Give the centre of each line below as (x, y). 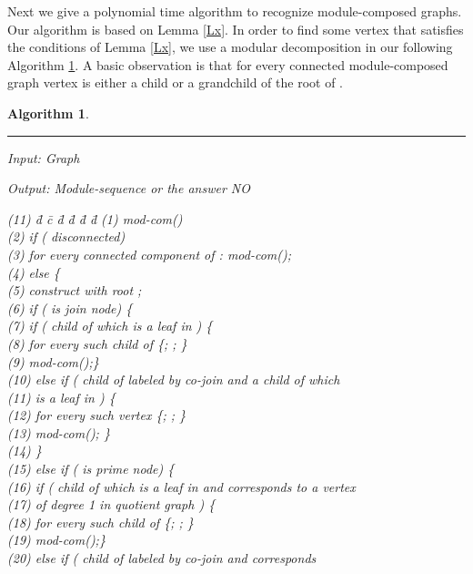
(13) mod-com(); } (59, 432)
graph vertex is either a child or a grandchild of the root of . (175, 82)
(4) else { (34, 272)
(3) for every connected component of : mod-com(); (150, 254)
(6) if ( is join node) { (70, 307)
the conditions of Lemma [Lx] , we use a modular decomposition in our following (230, 47)
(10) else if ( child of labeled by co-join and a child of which (174, 379)
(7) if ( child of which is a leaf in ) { (110, 326)
